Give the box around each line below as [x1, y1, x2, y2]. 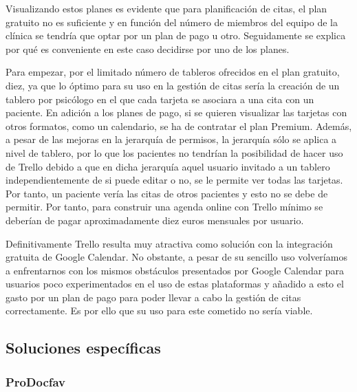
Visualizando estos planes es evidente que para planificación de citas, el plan [6, 1, 327, 15]
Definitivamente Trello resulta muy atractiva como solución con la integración [6, 236, 333, 250]
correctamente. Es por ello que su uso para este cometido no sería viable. [6, 303, 313, 318]
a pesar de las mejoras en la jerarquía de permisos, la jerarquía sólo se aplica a [6, 132, 337, 146]
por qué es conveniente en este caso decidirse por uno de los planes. [6, 41, 290, 56]
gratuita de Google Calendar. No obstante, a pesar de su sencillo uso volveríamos [6, 250, 347, 264]
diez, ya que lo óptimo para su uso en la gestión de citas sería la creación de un [6, 78, 340, 92]
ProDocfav [6, 373, 66, 390]
